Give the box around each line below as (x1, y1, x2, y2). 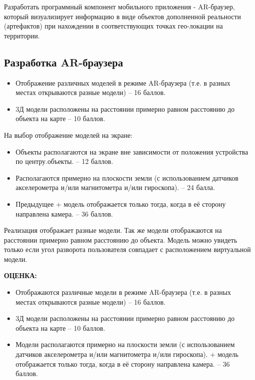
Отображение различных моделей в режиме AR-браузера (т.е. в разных (15, 77, 230, 88)
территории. (4, 30, 40, 40)
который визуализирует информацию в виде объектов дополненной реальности (4, 11, 241, 21)
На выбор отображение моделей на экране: (4, 129, 133, 140)
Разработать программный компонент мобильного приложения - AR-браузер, (4, 1, 235, 11)
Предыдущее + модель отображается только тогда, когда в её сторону (15, 198, 226, 209)
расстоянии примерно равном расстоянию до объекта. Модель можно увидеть (4, 234, 237, 245)
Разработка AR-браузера (4, 54, 123, 69)
